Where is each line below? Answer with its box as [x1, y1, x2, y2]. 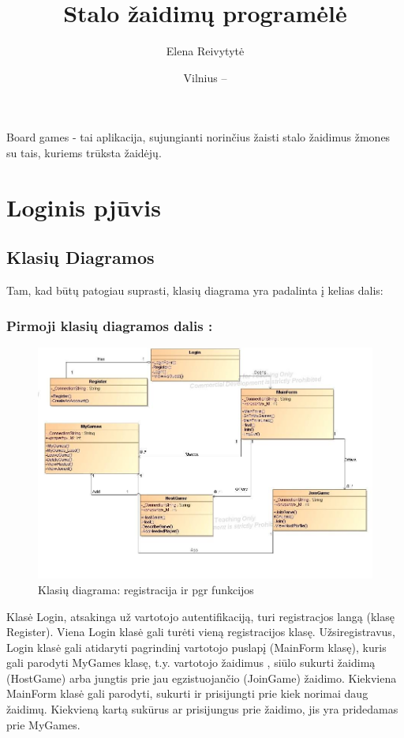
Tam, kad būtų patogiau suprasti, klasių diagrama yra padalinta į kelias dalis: [6, 282, 383, 299]
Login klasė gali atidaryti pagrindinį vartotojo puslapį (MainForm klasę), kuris [6, 638, 387, 655]
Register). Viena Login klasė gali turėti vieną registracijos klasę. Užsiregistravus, [6, 623, 395, 640]
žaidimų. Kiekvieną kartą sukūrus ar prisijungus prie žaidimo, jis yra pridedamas [6, 701, 398, 717]
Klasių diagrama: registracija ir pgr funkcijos [38, 581, 254, 597]
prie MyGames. [6, 716, 80, 732]
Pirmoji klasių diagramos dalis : [6, 315, 213, 335]
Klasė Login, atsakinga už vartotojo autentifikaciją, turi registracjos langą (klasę [6, 608, 395, 624]
